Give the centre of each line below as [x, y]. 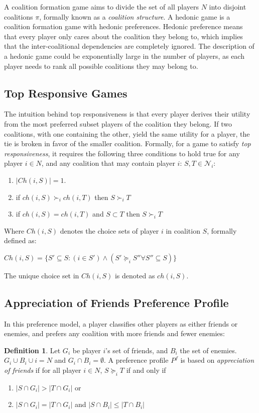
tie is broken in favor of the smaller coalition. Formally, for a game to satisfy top [127, 143]
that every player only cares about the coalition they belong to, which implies [123, 36]
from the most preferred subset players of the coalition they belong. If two [118, 123]
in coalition [183, 230]
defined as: [20, 240]
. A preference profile [136, 360]
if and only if [146, 370]
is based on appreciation [217, 360]
